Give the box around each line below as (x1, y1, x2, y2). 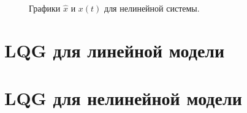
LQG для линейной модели (4, 37, 225, 62)
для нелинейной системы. (104, 2, 200, 14)
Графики (29, 2, 61, 14)
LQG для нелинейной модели (4, 86, 242, 111)
